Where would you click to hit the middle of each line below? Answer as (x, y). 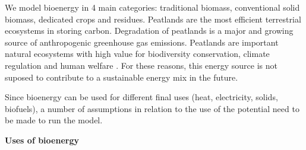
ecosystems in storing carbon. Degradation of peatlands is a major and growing (149, 31)
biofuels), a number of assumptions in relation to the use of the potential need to (152, 108)
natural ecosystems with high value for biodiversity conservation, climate (137, 54)
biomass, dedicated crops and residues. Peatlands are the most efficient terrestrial (153, 19)
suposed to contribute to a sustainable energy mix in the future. (122, 77)
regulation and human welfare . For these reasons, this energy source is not (141, 65)
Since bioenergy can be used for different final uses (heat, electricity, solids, (141, 97)
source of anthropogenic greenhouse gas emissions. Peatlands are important (142, 42)
